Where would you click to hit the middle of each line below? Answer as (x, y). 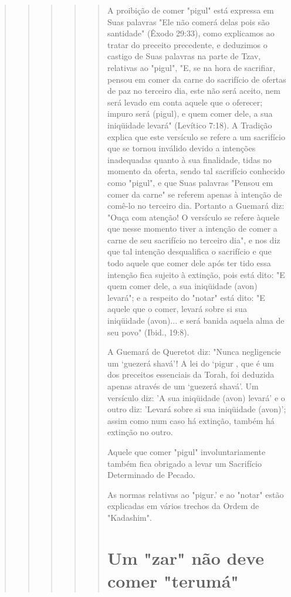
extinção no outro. (140, 432)
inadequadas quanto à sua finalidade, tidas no (189, 159)
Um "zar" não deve (186, 557)
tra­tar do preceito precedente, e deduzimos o (187, 44)
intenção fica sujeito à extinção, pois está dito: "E (196, 274)
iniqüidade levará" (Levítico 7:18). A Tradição (190, 125)
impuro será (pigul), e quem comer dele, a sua (190, 113)
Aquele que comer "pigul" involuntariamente (186, 451)
